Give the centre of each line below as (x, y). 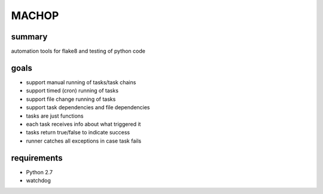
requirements (37, 158)
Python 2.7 (39, 172)
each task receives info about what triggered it (83, 124)
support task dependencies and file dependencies (88, 107)
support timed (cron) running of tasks (72, 91)
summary (29, 37)
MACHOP (35, 16)
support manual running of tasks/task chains (81, 82)
